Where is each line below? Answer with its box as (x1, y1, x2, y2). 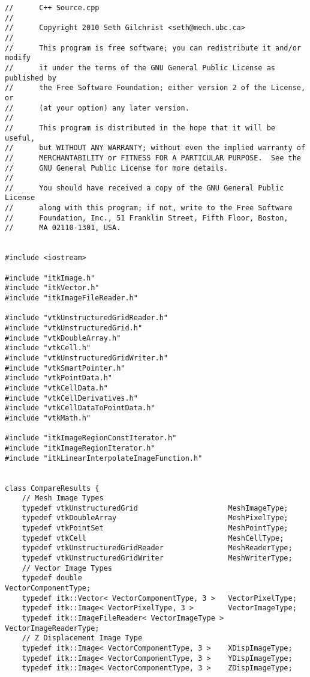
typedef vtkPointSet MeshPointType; (22, 524, 288, 533)
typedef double (22, 574, 82, 583)
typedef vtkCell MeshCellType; (22, 533, 284, 542)
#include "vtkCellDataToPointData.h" (5, 404, 155, 413)
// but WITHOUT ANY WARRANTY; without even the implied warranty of (5, 144, 306, 153)
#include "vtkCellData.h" (5, 383, 108, 392)
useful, (5, 133, 35, 142)
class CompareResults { (5, 484, 100, 493)
